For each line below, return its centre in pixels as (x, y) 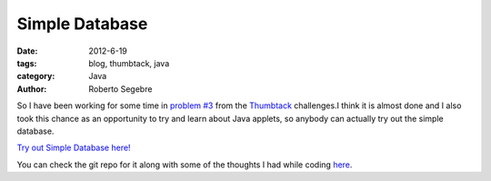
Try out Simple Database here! (74, 148)
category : (36, 76)
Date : (27, 51)
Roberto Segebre (120, 89)
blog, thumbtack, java (129, 63)
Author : (32, 89)
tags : (27, 63)
